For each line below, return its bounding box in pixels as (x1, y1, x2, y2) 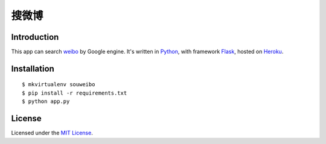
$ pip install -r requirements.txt (22, 89, 127, 96)
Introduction (11, 32, 59, 42)
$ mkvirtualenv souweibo (22, 81, 95, 88)
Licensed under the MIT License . (11, 130, 93, 137)
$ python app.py (22, 98, 70, 105)
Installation (11, 63, 54, 74)
